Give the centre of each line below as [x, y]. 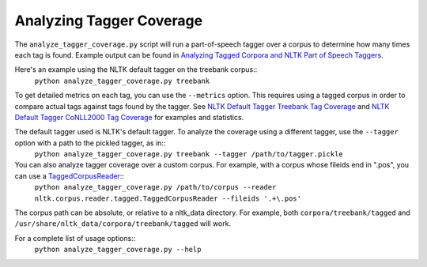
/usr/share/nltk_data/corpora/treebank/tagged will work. [123, 224]
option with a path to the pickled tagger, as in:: [90, 143]
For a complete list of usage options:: [75, 238]
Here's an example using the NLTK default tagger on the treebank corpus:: [136, 70]
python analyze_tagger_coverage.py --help [118, 250]
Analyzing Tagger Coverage [109, 21]
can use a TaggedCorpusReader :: [69, 176]
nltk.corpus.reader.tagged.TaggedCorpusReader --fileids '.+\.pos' [168, 198]
